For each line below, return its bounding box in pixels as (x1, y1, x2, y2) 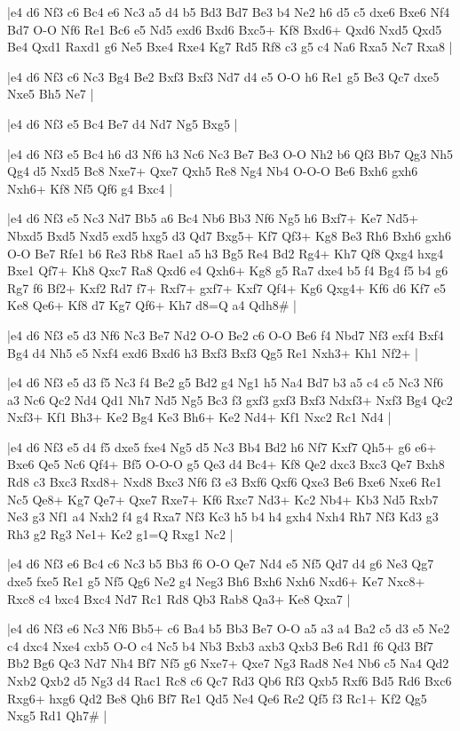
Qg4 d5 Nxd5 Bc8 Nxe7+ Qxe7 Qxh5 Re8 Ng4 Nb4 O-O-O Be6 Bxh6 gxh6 (7, 162, 418, 180)
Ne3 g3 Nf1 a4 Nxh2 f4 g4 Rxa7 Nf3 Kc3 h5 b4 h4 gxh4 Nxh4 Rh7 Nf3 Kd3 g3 (7, 507, 439, 526)
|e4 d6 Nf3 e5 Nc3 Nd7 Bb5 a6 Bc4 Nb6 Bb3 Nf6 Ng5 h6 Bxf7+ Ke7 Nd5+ (7, 209, 419, 227)
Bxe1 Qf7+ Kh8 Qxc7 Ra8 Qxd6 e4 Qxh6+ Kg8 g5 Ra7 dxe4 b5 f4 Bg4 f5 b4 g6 (7, 261, 448, 280)
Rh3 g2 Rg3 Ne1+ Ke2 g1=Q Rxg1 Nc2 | (7, 524, 234, 543)
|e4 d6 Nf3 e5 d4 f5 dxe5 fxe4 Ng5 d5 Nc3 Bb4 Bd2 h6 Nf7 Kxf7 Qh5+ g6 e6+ (7, 437, 437, 456)
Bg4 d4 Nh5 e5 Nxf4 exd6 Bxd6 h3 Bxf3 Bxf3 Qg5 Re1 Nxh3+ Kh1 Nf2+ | (7, 343, 418, 362)
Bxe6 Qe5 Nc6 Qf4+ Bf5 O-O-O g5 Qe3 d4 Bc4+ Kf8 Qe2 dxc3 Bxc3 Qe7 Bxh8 (7, 455, 445, 473)
